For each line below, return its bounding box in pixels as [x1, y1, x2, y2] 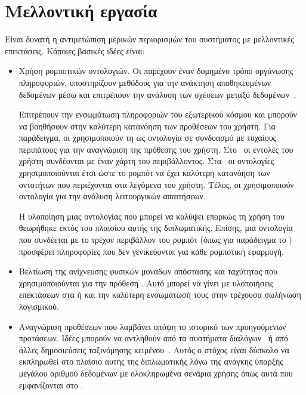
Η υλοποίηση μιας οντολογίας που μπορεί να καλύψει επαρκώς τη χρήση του [18, 209, 285, 222]
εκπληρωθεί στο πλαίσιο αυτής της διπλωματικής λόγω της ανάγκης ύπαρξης [18, 355, 283, 368]
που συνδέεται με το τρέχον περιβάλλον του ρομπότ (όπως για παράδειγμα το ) [18, 233, 292, 246]
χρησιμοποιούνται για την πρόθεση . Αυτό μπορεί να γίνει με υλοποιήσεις [18, 276, 274, 289]
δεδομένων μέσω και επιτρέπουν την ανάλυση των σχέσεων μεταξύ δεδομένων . [18, 88, 296, 100]
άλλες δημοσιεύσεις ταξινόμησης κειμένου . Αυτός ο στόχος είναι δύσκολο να [18, 343, 289, 356]
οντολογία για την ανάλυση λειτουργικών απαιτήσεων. [18, 190, 206, 202]
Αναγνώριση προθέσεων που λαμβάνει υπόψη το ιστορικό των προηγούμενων [18, 320, 286, 332]
